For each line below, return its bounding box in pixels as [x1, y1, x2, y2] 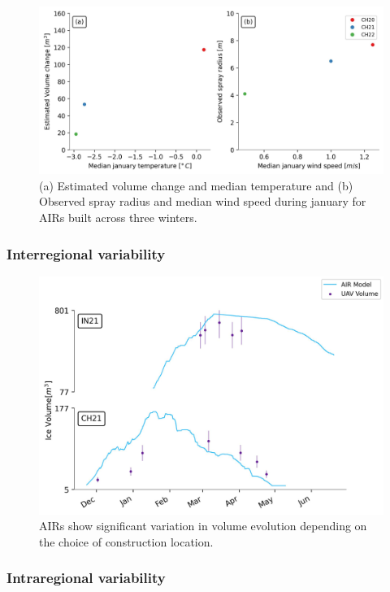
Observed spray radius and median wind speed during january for [39, 193, 366, 210]
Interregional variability [6, 243, 166, 263]
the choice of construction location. [39, 533, 214, 550]
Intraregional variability [6, 568, 166, 588]
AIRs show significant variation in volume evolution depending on [39, 517, 367, 534]
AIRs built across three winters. [39, 208, 197, 225]
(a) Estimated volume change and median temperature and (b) [39, 176, 353, 194]
